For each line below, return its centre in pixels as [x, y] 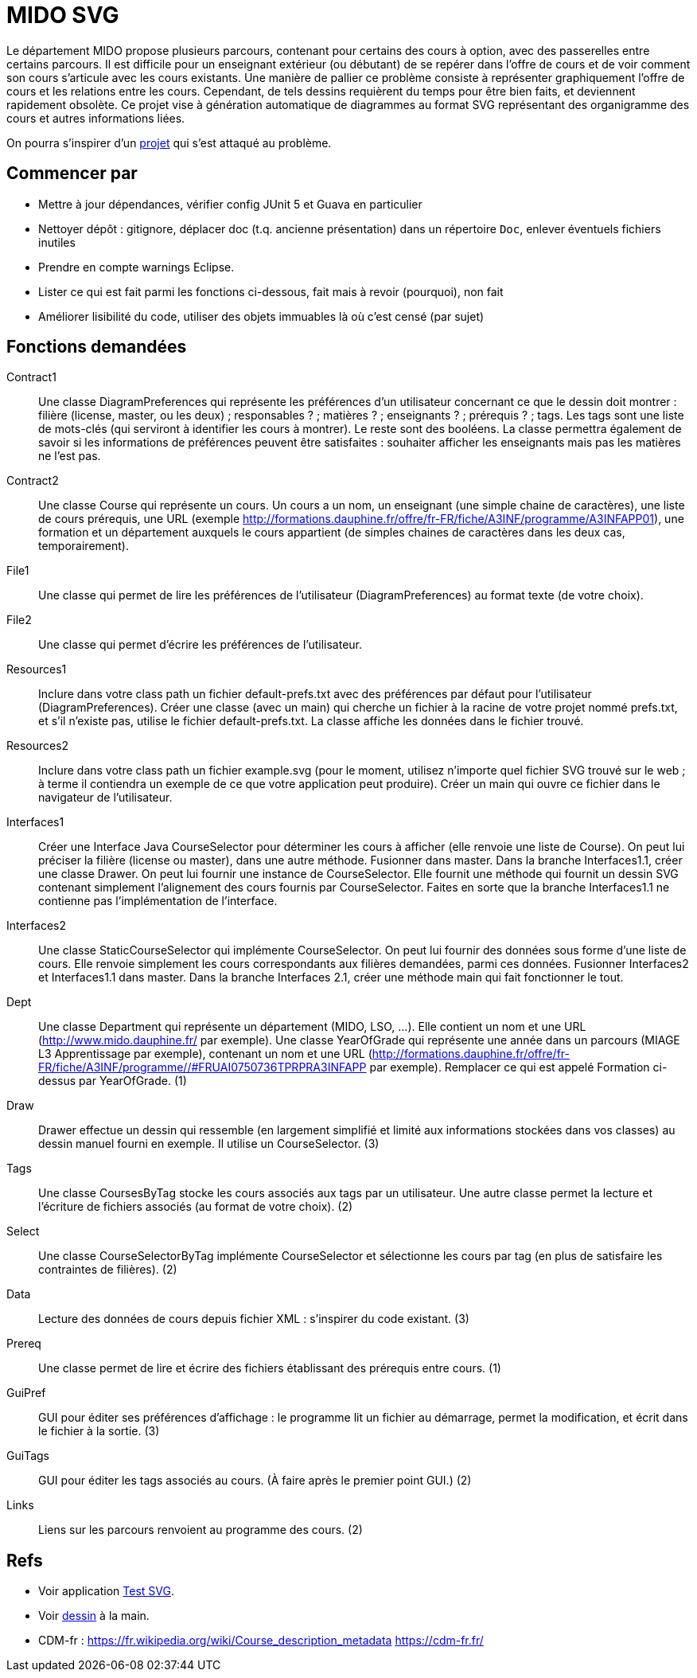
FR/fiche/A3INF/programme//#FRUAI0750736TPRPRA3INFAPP [202, 1067]
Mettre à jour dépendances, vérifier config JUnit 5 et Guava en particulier [230, 204]
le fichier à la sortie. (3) [99, 1431]
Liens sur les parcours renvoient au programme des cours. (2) [201, 1530]
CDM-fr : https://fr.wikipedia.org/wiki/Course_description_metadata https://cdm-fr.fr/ [261, 1641]
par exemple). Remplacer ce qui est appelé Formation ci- [518, 1067]
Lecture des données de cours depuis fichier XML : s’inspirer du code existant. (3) [254, 1319]
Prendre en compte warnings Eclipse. [136, 267]
